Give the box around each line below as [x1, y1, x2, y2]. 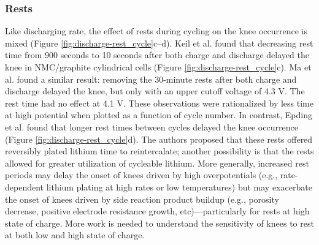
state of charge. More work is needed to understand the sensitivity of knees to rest [5, 216, 314, 229]
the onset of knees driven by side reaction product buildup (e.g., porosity [5, 192, 279, 205]
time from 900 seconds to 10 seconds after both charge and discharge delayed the [5, 48, 309, 61]
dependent [5, 180, 44, 193]
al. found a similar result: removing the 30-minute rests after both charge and [5, 72, 297, 85]
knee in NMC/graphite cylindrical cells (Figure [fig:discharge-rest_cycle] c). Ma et [5, 61, 312, 73]
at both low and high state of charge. [5, 228, 145, 241]
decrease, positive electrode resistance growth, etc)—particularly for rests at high [5, 205, 310, 217]
